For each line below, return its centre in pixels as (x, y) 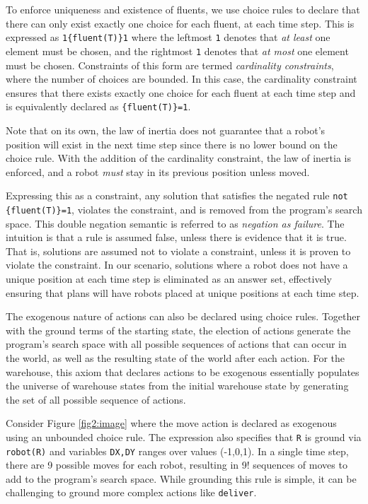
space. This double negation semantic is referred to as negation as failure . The (175, 223)
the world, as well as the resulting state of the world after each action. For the (175, 357)
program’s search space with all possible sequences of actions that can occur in (176, 344)
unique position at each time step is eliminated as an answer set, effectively (169, 279)
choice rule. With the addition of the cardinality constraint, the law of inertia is (179, 158)
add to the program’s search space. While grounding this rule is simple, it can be (181, 478)
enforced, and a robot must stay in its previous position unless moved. (158, 171)
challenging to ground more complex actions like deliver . (131, 492)
